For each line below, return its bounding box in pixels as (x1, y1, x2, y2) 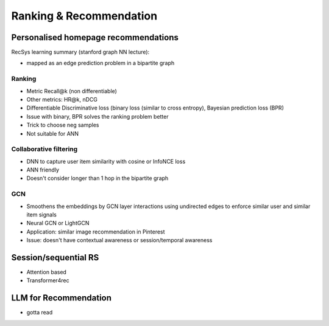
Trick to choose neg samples (26, 122, 99, 129)
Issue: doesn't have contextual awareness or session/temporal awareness (26, 237, 213, 244)
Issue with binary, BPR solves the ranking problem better (26, 113, 169, 120)
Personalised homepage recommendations (11, 32, 179, 43)
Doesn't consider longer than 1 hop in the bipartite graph (26, 175, 169, 182)
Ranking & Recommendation (11, 9, 158, 23)
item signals (26, 211, 57, 218)
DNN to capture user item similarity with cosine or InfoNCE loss (26, 158, 186, 165)
